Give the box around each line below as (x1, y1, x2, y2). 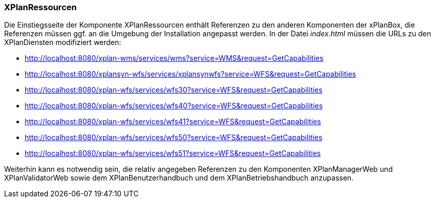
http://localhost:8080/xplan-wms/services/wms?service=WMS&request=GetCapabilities (25, 54, 324, 63)
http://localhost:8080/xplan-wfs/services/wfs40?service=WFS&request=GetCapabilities (25, 101, 323, 110)
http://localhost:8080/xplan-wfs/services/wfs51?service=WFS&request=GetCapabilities (25, 149, 321, 158)
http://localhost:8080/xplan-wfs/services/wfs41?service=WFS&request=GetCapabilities (25, 117, 321, 126)
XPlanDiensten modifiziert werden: (4, 38, 122, 47)
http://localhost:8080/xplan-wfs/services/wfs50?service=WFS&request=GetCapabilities (25, 133, 323, 142)
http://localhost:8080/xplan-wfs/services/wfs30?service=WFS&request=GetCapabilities (25, 85, 323, 95)
